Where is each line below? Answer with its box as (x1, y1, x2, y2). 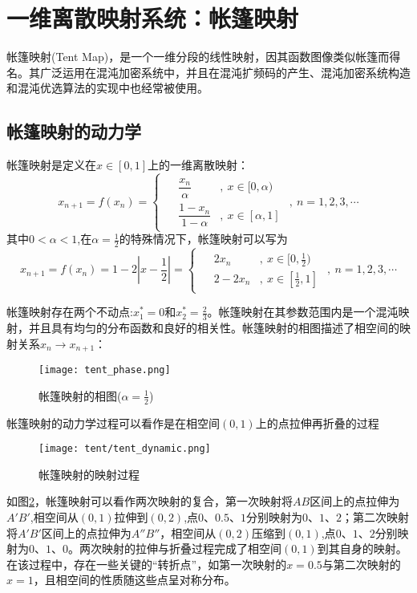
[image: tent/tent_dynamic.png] (38, 443, 211, 455)
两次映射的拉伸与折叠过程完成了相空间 (79, 540, 281, 557)
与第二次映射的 (322, 555, 401, 572)
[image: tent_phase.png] (38, 364, 171, 376)
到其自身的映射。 (317, 540, 407, 557)
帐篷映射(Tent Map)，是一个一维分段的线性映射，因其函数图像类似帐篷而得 (6, 48, 401, 65)
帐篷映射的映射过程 (38, 465, 140, 482)
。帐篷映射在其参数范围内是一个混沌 (207, 303, 399, 320)
